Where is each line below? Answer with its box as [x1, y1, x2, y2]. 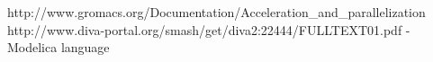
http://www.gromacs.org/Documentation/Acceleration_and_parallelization [7, 3, 426, 21]
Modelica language [7, 38, 110, 57]
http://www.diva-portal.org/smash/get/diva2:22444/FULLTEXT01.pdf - [7, 20, 410, 39]
